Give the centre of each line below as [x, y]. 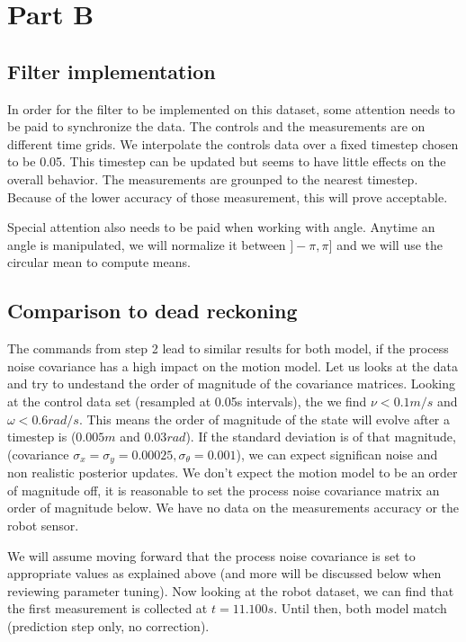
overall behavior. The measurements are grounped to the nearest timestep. [213, 178]
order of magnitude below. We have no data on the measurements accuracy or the [233, 508]
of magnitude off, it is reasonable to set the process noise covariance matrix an [224, 490]
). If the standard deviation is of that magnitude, [321, 437]
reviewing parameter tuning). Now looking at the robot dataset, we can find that [231, 590]
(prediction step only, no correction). [108, 625]
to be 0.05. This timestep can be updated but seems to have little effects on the [227, 161]
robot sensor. [43, 525]
